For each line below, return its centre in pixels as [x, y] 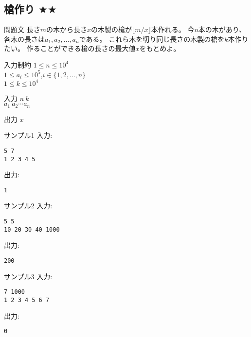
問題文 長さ [22, 29]
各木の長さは [24, 39]
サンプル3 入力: [28, 276]
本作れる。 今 [173, 29]
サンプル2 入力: [28, 206]
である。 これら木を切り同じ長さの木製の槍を [152, 39]
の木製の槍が [111, 29]
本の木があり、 [222, 29]
